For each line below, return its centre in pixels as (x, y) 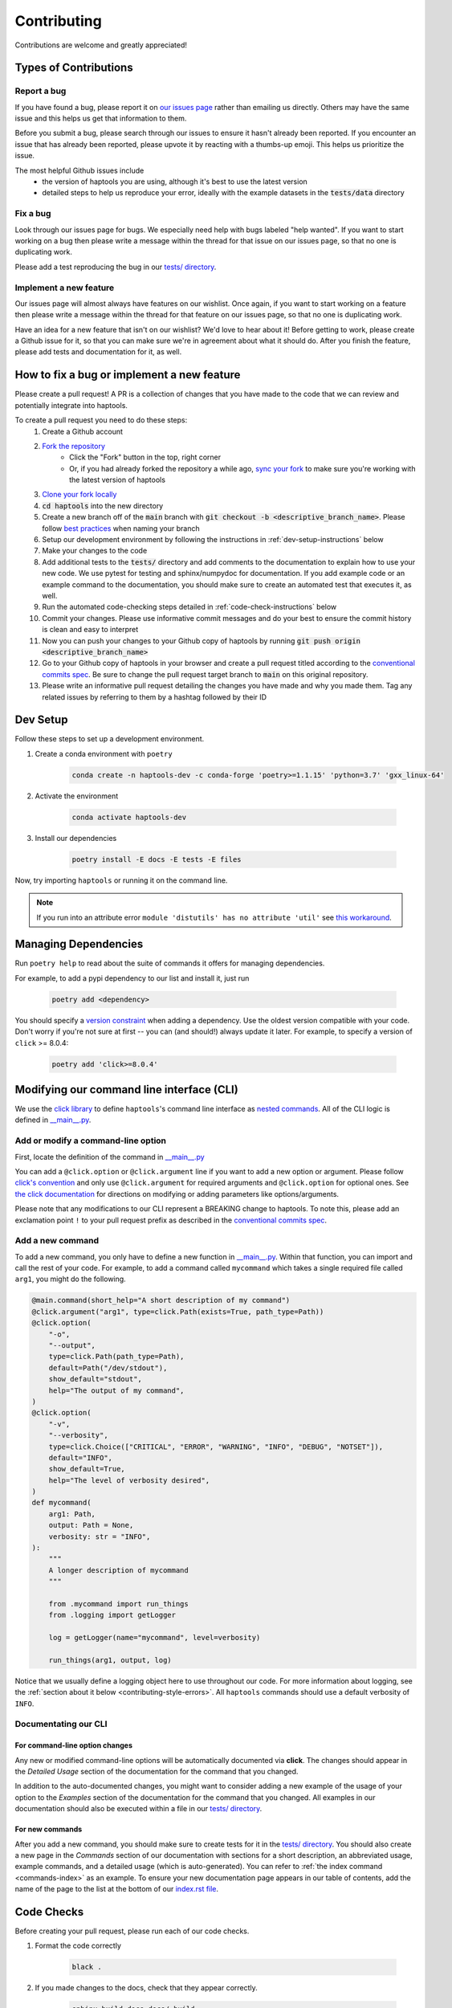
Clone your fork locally (79, 495)
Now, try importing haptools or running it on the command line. (121, 880)
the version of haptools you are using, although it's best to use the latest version (175, 182)
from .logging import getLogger (112, 1615)
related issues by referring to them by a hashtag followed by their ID (155, 697)
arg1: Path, (72, 1514)
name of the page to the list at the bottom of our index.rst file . (117, 1889)
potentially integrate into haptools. (71, 405)
